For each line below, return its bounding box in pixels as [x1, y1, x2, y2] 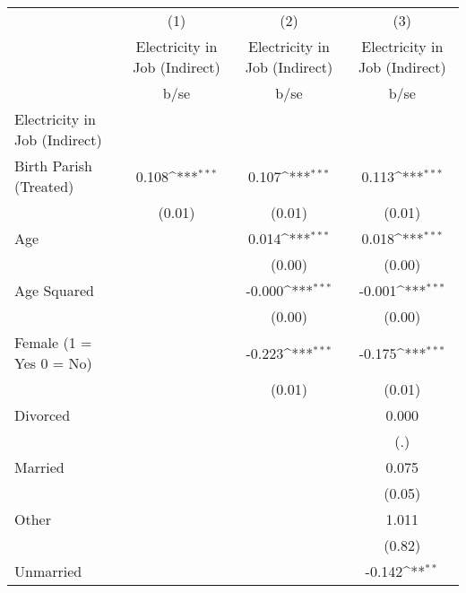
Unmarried [14, 561, 82, 581]
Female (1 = [14, 332, 92, 353]
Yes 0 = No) [14, 353, 92, 373]
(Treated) [14, 176, 74, 196]
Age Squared [14, 280, 94, 301]
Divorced [14, 405, 71, 425]
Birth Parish [14, 155, 92, 176]
